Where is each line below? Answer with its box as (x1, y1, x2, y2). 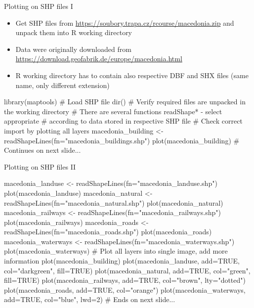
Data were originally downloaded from (15, 44, 131, 54)
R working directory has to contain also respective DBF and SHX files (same (15, 70, 249, 80)
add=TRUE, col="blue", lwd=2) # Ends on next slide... (4, 294, 175, 305)
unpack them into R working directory (15, 27, 132, 38)
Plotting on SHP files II (4, 161, 76, 172)
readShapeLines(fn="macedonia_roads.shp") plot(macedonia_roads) (4, 226, 212, 237)
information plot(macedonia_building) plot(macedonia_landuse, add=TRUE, (4, 256, 240, 266)
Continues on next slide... (4, 145, 81, 155)
